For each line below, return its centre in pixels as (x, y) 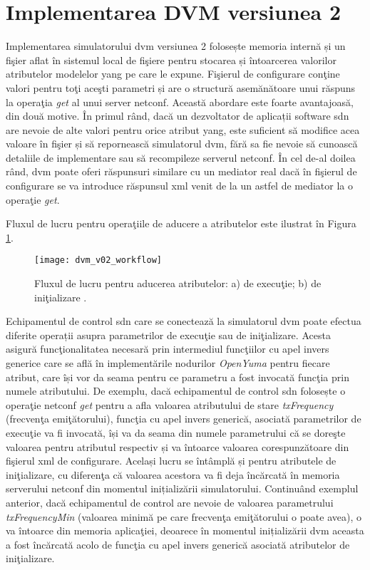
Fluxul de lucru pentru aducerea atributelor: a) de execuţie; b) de (178, 283)
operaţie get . (33, 199)
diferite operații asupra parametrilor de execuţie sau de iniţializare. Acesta (168, 335)
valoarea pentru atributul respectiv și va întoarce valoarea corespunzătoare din (178, 446)
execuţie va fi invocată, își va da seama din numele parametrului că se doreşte (176, 433)
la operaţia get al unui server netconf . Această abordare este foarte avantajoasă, (180, 102)
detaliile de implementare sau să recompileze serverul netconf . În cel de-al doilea (181, 157)
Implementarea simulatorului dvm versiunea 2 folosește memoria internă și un (176, 46)
